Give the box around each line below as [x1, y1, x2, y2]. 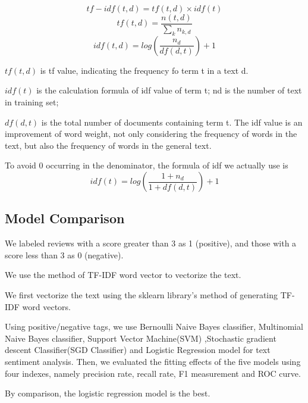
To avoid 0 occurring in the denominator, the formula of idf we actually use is [5, 159, 288, 171]
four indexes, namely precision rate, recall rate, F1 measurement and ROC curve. [5, 367, 301, 379]
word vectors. [22, 300, 71, 313]
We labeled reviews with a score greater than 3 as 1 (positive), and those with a [5, 237, 297, 249]
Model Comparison [5, 209, 125, 227]
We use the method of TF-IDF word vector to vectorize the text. [5, 268, 241, 281]
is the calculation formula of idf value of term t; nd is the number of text [36, 84, 302, 96]
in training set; [5, 96, 59, 108]
